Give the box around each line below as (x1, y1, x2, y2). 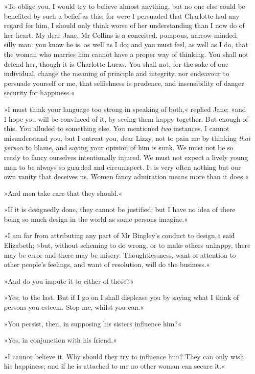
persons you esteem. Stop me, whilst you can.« (4, 302, 144, 312)
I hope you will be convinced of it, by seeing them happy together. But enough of (4, 113, 248, 124)
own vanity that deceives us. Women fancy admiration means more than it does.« (4, 171, 249, 182)
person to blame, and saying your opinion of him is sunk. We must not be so (4, 142, 233, 153)
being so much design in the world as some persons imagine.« (4, 214, 188, 224)
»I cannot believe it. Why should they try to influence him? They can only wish (4, 351, 244, 361)
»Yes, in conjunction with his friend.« (4, 335, 117, 345)
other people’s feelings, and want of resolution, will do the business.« (4, 259, 210, 269)
